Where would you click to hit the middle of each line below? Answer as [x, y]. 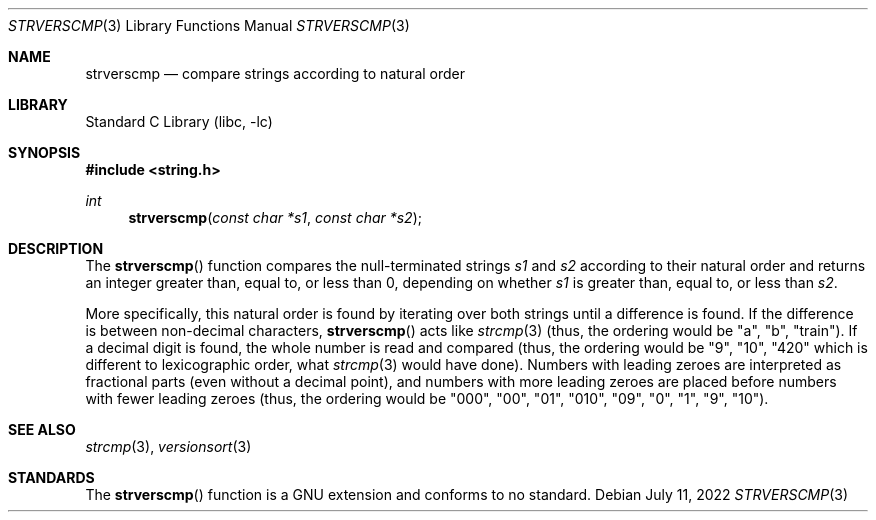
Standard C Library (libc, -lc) [179, 121]
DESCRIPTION [56, 248]
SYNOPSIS [44, 152]
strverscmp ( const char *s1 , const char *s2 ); [275, 217]
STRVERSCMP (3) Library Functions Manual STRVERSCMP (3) [209, 25]
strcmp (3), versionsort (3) [168, 446]
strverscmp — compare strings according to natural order [275, 73]
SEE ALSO [42, 429]
